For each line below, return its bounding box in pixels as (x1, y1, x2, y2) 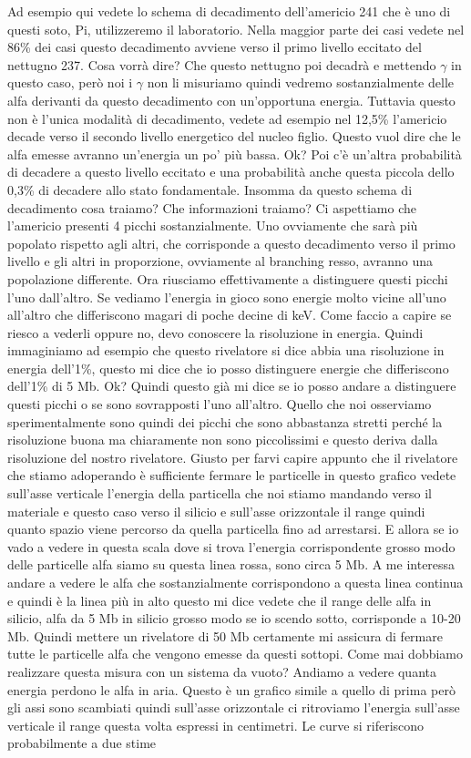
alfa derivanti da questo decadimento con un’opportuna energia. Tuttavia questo (7, 90, 456, 109)
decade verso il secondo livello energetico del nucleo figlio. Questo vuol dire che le (7, 127, 461, 146)
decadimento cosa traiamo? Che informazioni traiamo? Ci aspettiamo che (7, 198, 417, 217)
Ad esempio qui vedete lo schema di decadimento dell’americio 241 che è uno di (7, 2, 451, 20)
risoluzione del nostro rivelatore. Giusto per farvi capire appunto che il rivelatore (7, 447, 458, 466)
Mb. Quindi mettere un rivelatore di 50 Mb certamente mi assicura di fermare (7, 626, 443, 645)
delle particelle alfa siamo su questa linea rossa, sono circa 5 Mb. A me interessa (7, 555, 456, 574)
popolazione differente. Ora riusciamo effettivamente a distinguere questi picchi (7, 269, 448, 288)
